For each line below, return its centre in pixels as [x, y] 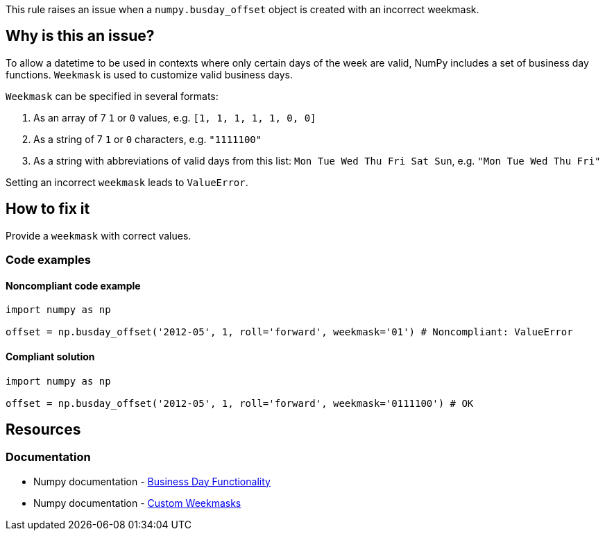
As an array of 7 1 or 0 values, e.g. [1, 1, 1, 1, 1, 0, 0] [175, 117]
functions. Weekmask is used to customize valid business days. [149, 74]
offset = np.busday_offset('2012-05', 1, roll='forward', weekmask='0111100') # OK [240, 403]
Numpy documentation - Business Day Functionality [152, 481]
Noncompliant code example [73, 285]
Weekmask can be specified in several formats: [112, 96]
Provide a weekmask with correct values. [99, 235]
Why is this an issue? [80, 36]
